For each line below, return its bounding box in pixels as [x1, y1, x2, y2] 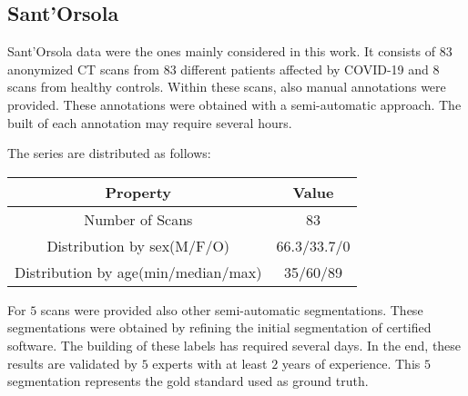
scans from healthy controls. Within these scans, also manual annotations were [7, 77, 446, 96]
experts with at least [152, 353, 268, 372]
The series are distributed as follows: [7, 144, 211, 163]
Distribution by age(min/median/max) [15, 261, 262, 282]
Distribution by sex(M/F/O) [46, 234, 230, 256]
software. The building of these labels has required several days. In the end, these [7, 335, 462, 354]
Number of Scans [84, 208, 193, 230]
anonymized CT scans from [7, 59, 160, 78]
